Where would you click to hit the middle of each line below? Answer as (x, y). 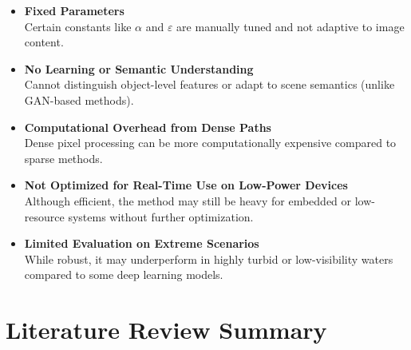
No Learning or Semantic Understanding (139, 68)
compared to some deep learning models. (124, 274)
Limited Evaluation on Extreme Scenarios (142, 243)
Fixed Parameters (74, 10)
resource (44, 216)
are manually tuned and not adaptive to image (290, 26)
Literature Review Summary (166, 330)
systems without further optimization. (161, 216)
